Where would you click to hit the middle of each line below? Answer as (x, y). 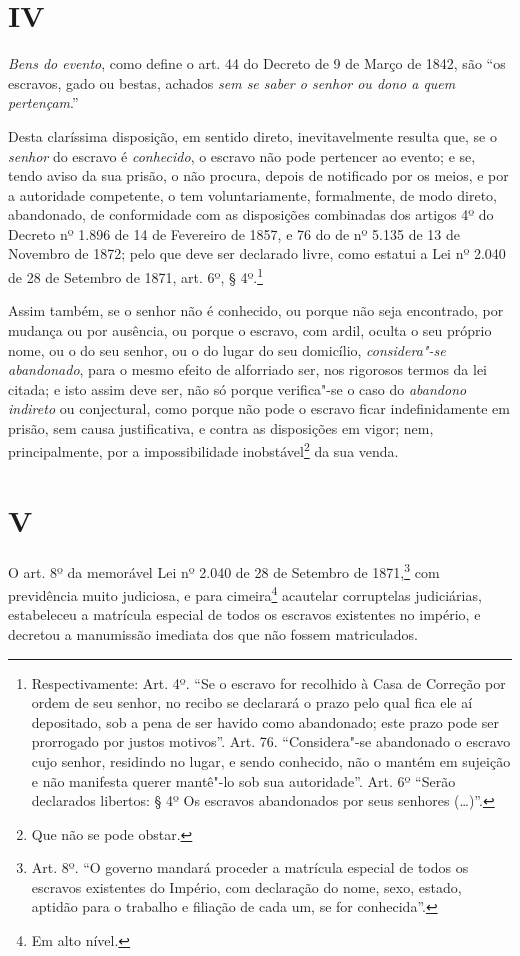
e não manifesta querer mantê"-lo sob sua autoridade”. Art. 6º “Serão (243, 780)
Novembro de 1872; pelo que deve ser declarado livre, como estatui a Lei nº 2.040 (257, 253)
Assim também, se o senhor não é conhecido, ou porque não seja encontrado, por (256, 310)
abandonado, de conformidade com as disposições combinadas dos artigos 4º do (251, 214)
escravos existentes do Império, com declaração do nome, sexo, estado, (246, 886)
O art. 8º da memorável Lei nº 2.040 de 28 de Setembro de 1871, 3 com (224, 570)
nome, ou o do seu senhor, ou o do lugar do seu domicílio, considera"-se (227, 349)
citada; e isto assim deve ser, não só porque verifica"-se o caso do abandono (237, 388)
